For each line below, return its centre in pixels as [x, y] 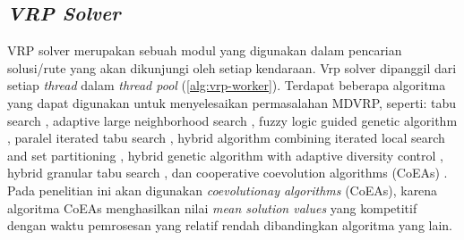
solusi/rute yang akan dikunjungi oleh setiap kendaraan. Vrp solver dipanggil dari [232, 67]
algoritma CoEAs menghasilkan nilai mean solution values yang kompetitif [212, 207]
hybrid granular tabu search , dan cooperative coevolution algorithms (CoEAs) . [228, 173]
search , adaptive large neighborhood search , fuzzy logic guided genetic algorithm [232, 120]
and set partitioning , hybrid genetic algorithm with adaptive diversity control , [225, 155]
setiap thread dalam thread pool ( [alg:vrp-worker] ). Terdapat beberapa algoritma [227, 85]
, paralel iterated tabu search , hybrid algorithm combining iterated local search [226, 138]
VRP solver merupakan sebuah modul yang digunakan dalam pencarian [205, 50]
